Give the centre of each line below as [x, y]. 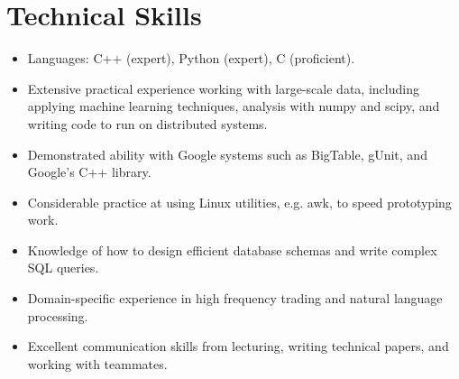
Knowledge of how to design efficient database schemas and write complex [232, 250]
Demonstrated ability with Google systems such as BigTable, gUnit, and [227, 154]
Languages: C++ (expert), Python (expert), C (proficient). [191, 58]
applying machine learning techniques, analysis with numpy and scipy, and [234, 106]
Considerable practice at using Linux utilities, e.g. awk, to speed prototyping [239, 202]
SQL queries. [63, 268]
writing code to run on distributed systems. [147, 123]
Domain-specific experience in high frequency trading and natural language [235, 298]
